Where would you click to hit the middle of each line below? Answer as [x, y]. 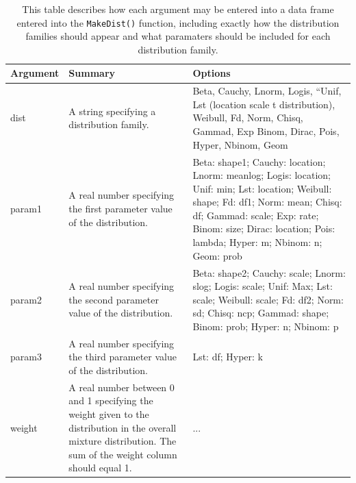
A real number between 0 [122, 387]
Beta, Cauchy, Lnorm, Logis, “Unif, [267, 91]
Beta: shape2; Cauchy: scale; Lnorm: [269, 272]
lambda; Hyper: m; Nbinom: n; [257, 242]
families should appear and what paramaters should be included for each [178, 36]
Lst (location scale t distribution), [264, 104]
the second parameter [114, 299]
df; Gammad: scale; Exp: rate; [256, 215]
